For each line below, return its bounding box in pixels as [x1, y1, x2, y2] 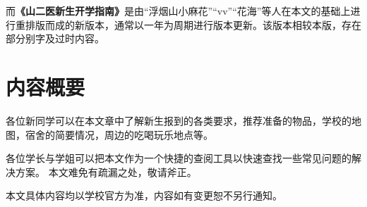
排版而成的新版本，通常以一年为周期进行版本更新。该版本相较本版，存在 [25, 17, 361, 32]
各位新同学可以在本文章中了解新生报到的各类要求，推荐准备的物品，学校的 [6, 113, 351, 127]
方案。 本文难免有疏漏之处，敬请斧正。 [15, 164, 197, 179]
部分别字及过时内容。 [6, 31, 104, 46]
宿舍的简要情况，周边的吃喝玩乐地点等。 [25, 127, 213, 142]
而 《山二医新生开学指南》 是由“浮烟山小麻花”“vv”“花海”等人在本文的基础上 [6, 4, 351, 18]
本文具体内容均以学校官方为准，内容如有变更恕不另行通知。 [6, 188, 282, 203]
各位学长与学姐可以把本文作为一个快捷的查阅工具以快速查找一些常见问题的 [6, 151, 351, 165]
